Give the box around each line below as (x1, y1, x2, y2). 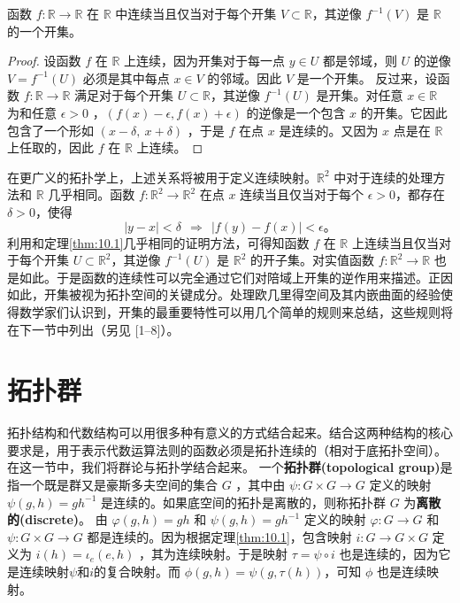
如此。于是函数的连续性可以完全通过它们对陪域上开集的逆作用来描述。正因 (19, 267, 453, 286)
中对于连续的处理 (333, 167, 433, 186)
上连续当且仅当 (351, 233, 439, 251)
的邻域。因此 (207, 68, 282, 87)
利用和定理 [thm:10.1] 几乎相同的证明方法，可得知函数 (7, 233, 310, 251)
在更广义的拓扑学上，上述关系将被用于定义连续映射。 (7, 167, 317, 186)
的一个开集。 (7, 21, 81, 40)
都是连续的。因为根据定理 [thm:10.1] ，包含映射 (87, 527, 352, 545)
